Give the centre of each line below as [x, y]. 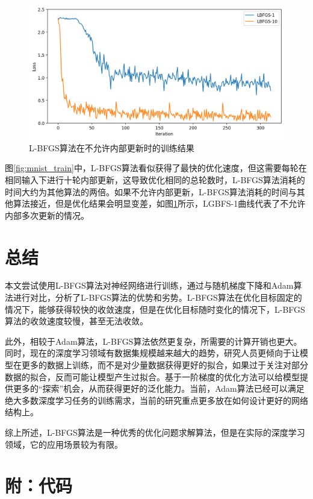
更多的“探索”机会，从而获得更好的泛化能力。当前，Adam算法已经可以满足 [159, 388]
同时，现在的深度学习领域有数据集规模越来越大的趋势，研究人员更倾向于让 [152, 353]
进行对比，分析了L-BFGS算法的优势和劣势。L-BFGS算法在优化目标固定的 [157, 297]
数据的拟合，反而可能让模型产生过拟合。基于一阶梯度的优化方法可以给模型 [152, 376]
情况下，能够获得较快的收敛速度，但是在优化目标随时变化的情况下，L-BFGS [155, 309]
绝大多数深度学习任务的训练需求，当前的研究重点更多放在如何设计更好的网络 [156, 400]
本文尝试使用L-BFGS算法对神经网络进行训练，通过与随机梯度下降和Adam [149, 285]
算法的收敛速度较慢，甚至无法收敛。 [76, 321]
